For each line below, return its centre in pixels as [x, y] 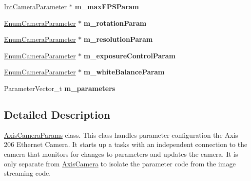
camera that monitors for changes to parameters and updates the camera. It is [121, 154]
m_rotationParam [115, 23]
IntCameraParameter [36, 6]
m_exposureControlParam [129, 55]
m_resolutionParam [118, 39]
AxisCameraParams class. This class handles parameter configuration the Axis [121, 135]
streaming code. [28, 173]
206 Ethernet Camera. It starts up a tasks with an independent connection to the [126, 144]
